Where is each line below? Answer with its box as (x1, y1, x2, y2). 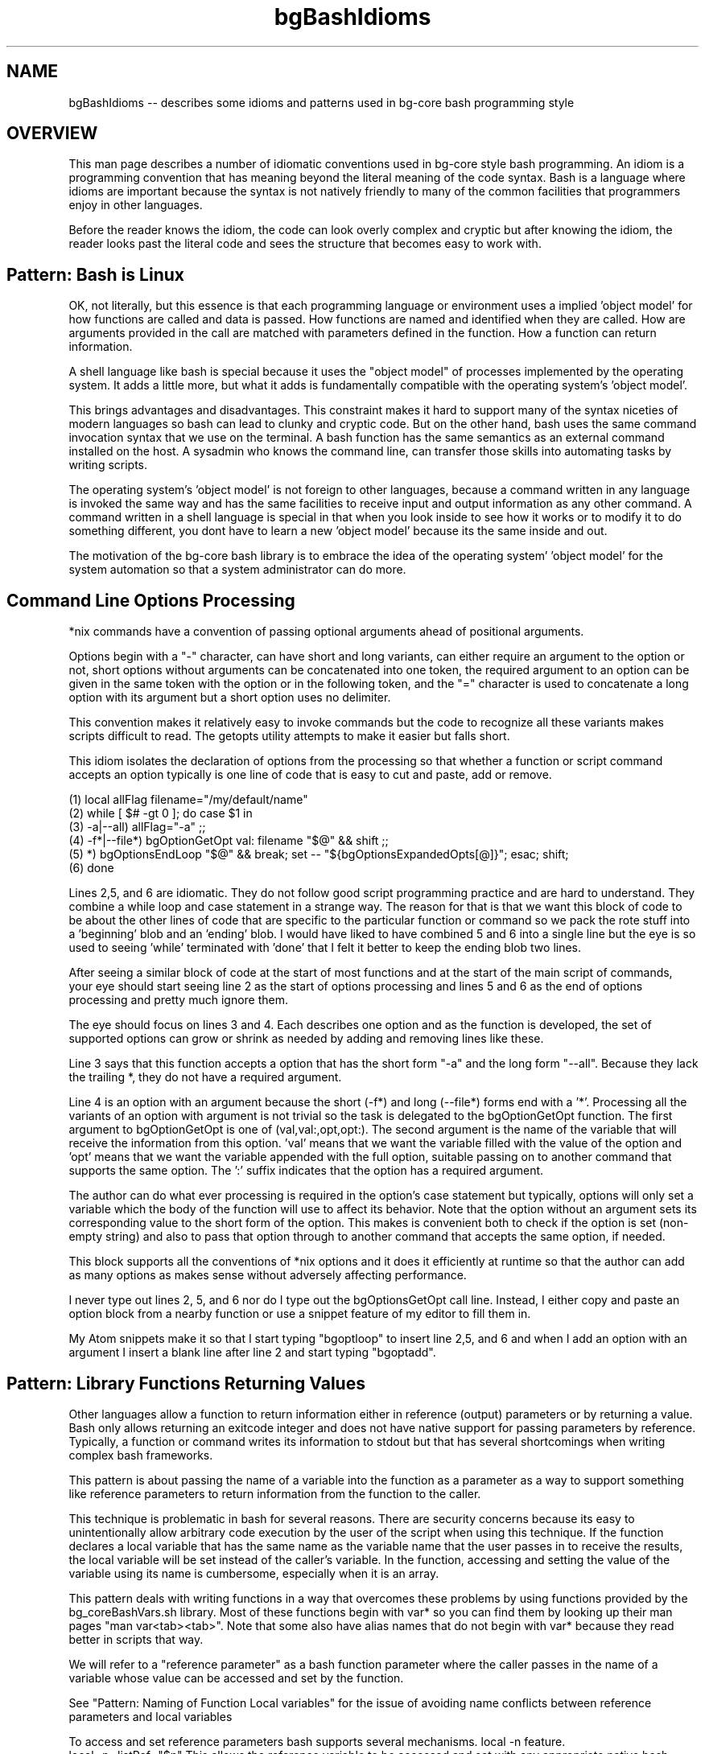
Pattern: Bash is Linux (6, 264, 184, 285)
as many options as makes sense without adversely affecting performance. (68, 1268, 467, 1283)
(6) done (68, 861, 114, 875)
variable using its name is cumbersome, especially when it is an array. (68, 1566, 439, 1580)
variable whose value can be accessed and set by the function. (68, 1670, 404, 1685)
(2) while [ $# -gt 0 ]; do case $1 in (68, 806, 253, 821)
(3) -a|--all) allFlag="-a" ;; (68, 820, 206, 834)
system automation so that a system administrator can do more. (68, 562, 406, 577)
